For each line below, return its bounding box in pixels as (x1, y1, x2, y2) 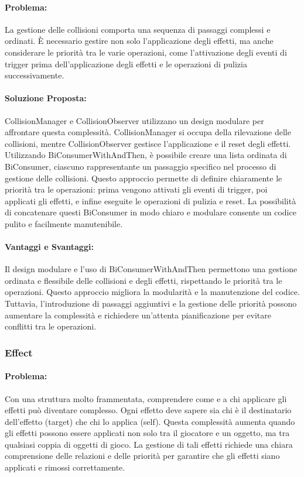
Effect (5, 345, 33, 359)
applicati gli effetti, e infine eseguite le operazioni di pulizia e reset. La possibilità (5, 194, 296, 207)
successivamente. (5, 69, 64, 81)
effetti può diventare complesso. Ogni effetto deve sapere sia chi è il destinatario (5, 404, 292, 416)
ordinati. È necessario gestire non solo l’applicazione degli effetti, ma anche (5, 35, 274, 47)
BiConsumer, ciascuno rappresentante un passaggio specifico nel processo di (5, 160, 276, 172)
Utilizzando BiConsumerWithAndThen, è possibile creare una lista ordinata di (5, 149, 287, 161)
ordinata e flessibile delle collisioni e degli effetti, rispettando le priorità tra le (5, 274, 282, 286)
